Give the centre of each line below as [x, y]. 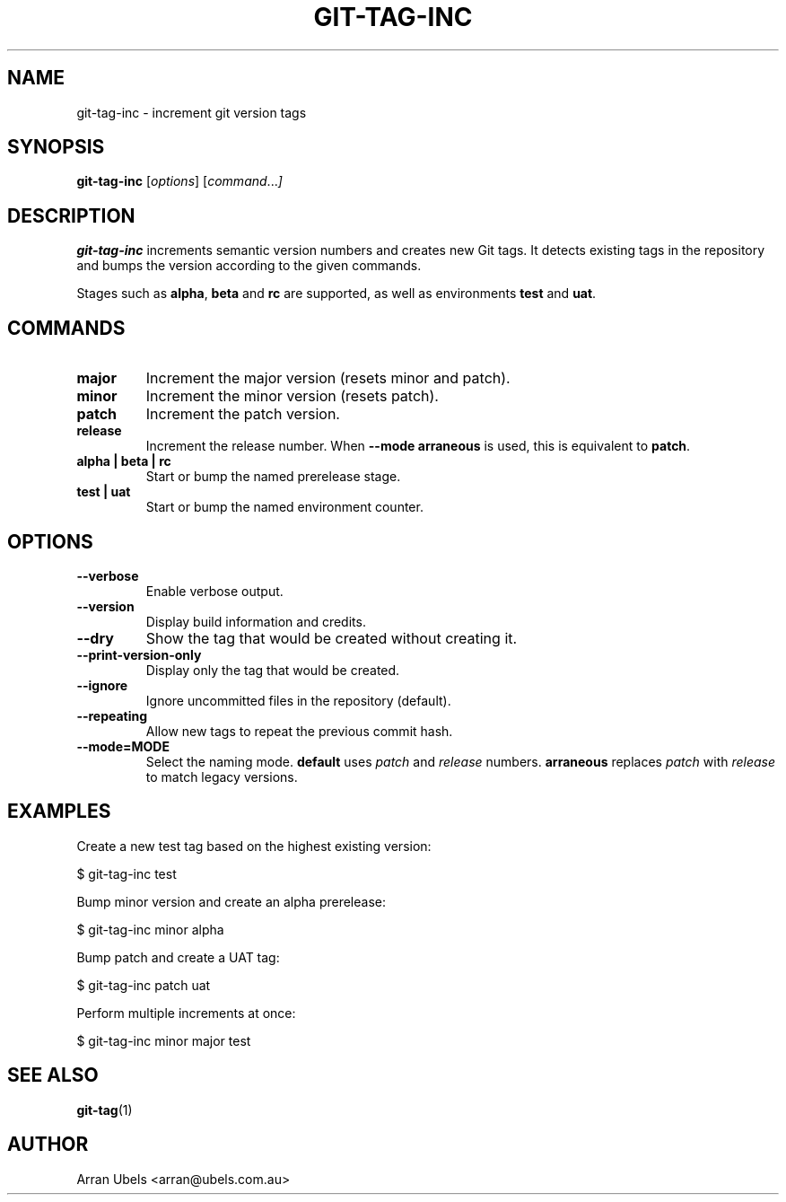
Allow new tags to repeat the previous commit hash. [299, 731]
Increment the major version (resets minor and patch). [328, 378]
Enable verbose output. [214, 591]
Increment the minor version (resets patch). [292, 396]
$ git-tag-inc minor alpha [150, 929]
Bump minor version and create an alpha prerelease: [231, 901]
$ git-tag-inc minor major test [164, 1040]
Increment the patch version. [243, 414]
